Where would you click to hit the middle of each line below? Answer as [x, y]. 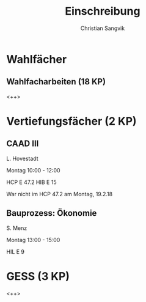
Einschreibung [103, 11]
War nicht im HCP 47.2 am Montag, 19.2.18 [60, 194]
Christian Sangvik [103, 28]
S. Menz [17, 228]
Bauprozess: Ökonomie [52, 213]
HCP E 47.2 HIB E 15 [31, 182]
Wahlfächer [37, 59]
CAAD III [23, 144]
